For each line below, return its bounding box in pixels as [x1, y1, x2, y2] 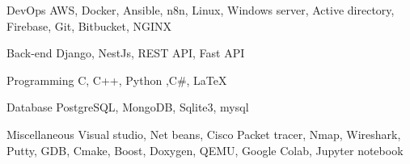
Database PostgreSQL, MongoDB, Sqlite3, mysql [6, 99, 249, 116]
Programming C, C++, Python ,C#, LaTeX [6, 71, 227, 88]
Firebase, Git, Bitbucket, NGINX [6, 17, 172, 34]
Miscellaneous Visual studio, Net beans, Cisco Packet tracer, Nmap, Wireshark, [6, 125, 401, 142]
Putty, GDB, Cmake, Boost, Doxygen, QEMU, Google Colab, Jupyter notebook [6, 141, 404, 158]
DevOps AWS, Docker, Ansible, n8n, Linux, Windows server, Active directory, [6, 2, 395, 18]
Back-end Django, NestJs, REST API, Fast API [6, 44, 245, 61]
